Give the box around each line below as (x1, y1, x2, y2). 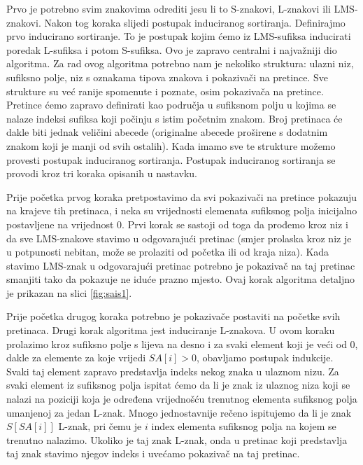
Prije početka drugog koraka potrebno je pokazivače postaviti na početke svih (6, 309, 341, 324)
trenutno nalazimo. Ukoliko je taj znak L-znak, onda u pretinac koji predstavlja (6, 432, 348, 447)
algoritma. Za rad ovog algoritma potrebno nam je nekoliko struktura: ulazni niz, (6, 56, 354, 71)
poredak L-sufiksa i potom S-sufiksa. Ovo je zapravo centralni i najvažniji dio (6, 42, 337, 57)
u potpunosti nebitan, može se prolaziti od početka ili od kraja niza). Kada (6, 244, 329, 259)
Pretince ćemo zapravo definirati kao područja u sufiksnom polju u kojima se (6, 97, 336, 112)
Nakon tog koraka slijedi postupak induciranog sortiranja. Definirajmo (44, 15, 346, 29)
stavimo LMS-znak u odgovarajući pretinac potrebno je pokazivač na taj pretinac (6, 258, 355, 272)
